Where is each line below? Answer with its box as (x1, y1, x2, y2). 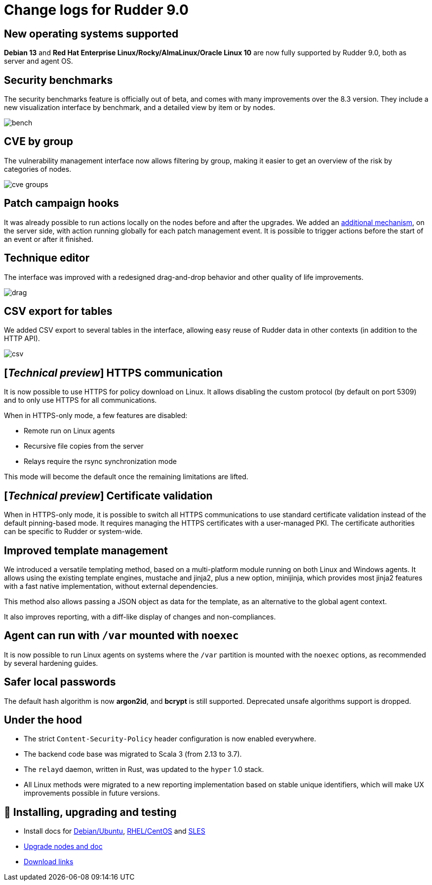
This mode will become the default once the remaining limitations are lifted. (4, 472, 248, 481)
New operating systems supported (4, 27, 179, 40)
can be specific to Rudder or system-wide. (4, 527, 143, 536)
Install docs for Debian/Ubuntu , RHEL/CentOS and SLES (24, 827, 205, 836)
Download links (24, 857, 74, 866)
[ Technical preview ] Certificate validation (4, 489, 213, 502)
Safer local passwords (4, 676, 116, 689)
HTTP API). (4, 334, 40, 343)
